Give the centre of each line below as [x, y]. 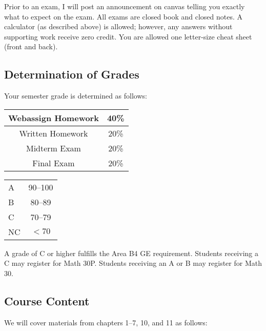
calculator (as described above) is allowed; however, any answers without [118, 26]
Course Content [47, 300]
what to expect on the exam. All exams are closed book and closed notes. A [124, 16]
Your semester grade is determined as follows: [76, 96]
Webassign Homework [54, 118]
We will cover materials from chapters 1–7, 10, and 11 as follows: [106, 322]
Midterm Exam [53, 148]
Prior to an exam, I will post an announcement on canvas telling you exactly [125, 6]
